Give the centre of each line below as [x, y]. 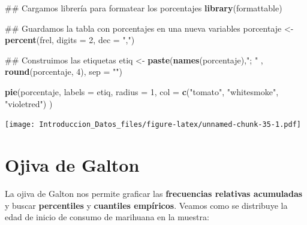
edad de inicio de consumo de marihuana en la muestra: [107, 217]
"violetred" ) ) [29, 103]
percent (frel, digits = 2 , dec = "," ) [70, 40]
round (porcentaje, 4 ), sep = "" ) [64, 72]
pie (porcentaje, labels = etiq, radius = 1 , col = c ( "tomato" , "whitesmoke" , [142, 91]
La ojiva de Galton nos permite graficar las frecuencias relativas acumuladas [154, 193]
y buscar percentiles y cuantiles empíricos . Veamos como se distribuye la [146, 205]
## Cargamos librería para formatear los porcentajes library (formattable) [144, 8]
